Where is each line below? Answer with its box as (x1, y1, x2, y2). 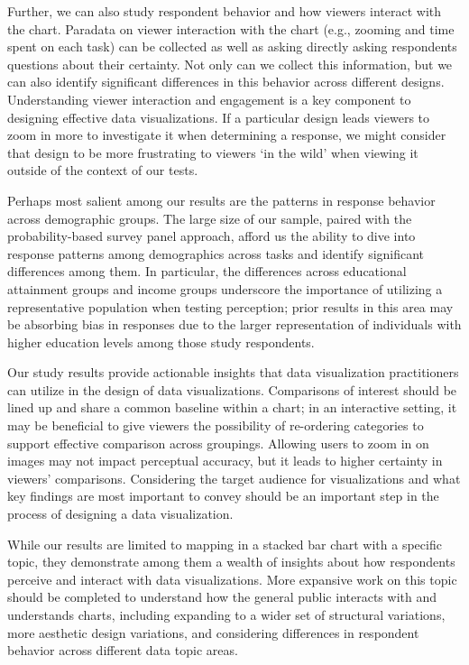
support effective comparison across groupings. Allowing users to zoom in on (7, 433, 429, 452)
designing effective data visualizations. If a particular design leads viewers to (7, 107, 430, 126)
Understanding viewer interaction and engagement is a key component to (7, 89, 411, 108)
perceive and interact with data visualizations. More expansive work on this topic (7, 569, 457, 588)
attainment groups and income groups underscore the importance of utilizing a (7, 279, 443, 298)
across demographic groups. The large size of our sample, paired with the (7, 208, 412, 227)
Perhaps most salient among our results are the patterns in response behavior (7, 190, 436, 209)
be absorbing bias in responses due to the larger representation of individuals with (7, 315, 462, 334)
